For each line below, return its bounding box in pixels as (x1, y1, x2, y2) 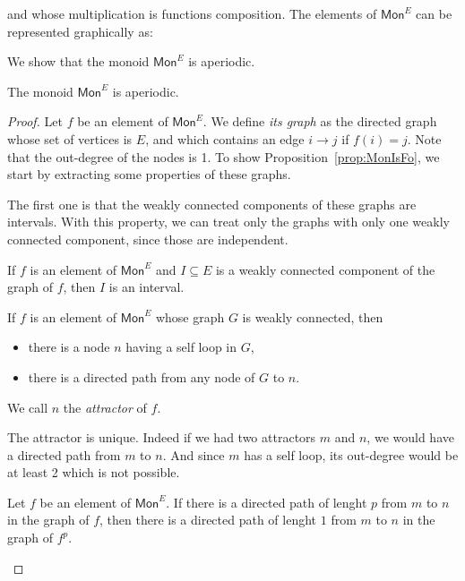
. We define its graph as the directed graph (202, 112, 437, 131)
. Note (407, 129, 442, 148)
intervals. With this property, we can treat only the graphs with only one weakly (7, 212, 450, 231)
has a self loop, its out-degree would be (244, 445, 459, 464)
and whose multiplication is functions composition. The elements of (7, 4, 377, 22)
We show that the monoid (7, 52, 150, 71)
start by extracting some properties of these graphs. (7, 165, 291, 184)
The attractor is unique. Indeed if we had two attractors (7, 428, 316, 447)
